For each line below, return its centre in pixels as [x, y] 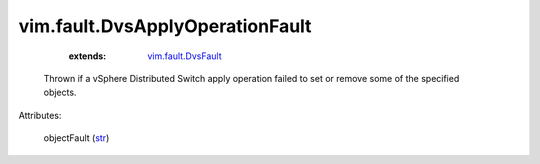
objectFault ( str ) [76, 138]
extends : [87, 56]
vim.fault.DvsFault [184, 56]
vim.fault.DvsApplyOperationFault [165, 26]
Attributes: [40, 115]
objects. [60, 92]
